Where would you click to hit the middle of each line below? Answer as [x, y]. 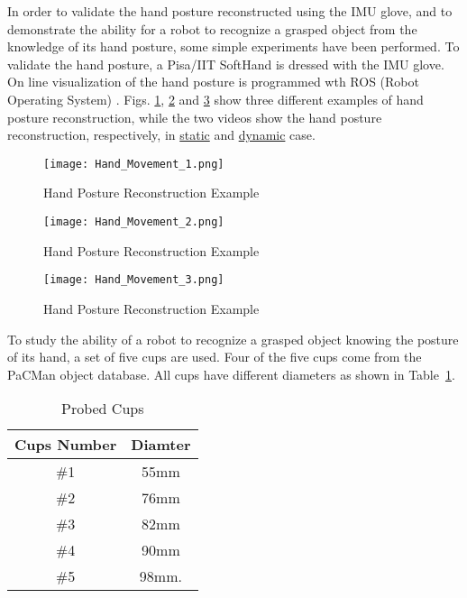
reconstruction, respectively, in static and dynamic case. [161, 135]
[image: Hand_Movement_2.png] [134, 222]
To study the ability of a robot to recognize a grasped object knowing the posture [233, 339]
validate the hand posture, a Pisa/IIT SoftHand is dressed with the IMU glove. [226, 64]
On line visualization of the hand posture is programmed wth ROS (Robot [213, 82]
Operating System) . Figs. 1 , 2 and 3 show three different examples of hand [215, 99]
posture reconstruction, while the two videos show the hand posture [195, 117]
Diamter [161, 445]
